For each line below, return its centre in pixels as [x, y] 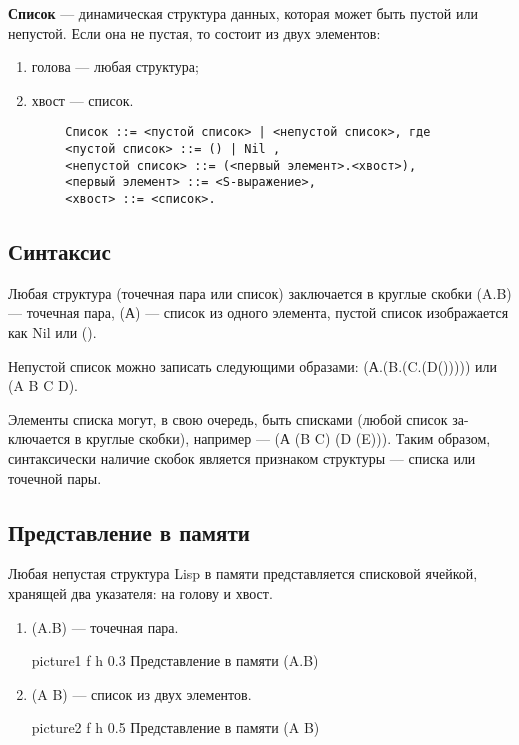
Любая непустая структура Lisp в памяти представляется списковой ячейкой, [243, 573]
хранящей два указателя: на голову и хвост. [140, 593]
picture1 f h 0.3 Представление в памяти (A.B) [175, 660]
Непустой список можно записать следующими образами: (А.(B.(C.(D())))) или [252, 365]
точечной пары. [55, 477]
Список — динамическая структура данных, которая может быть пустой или [243, 13]
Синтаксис [59, 251]
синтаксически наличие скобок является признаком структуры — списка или [242, 458]
